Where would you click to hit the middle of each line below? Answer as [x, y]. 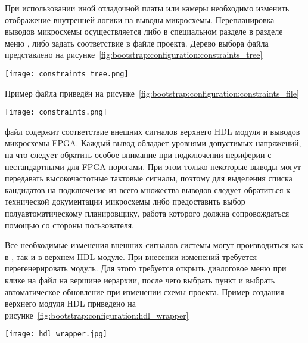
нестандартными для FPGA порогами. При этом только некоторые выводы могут [153, 166]
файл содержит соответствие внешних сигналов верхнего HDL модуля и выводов [153, 131]
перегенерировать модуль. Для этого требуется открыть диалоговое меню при [146, 268]
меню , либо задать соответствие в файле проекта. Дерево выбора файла [137, 43]
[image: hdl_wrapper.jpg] [56, 334]
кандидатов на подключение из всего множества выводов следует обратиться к [147, 189]
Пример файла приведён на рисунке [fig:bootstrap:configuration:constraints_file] [152, 93]
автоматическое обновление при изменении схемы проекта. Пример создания [144, 291]
